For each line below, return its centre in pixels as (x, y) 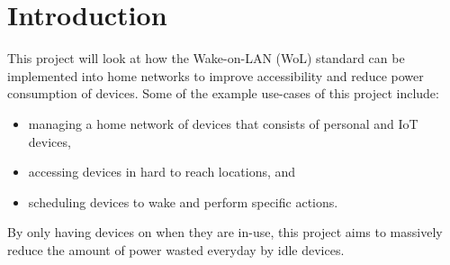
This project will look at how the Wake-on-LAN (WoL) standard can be (206, 58)
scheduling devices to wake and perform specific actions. (183, 201)
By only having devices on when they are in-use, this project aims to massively (225, 232)
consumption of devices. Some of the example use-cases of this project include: (223, 93)
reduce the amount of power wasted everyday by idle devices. (176, 249)
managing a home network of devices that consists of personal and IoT (223, 123)
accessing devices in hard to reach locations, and (162, 172)
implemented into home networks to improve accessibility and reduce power (216, 75)
